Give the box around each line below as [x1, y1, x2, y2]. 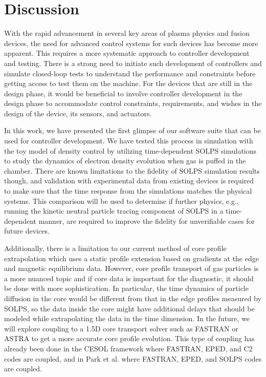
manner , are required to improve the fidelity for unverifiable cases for [38, 215, 255, 226]
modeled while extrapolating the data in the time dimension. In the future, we [4, 313, 250, 324]
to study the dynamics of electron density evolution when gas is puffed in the [4, 155, 246, 166]
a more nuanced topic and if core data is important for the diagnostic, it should [4, 273, 254, 283]
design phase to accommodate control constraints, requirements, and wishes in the [4, 98, 262, 109]
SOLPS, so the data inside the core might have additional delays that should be [4, 303, 255, 313]
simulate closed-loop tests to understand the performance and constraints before [4, 68, 256, 78]
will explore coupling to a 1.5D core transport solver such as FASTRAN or [4, 323, 238, 333]
